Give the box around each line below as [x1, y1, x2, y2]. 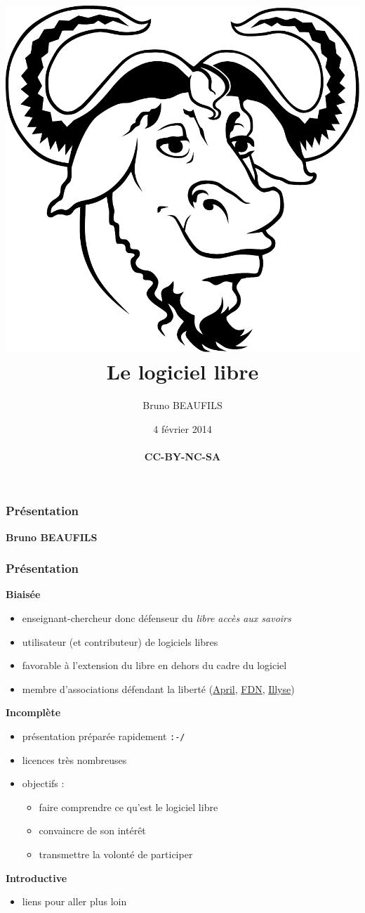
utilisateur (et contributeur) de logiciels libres [22, 634, 218, 649]
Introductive [6, 870, 67, 885]
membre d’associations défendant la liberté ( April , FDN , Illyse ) [22, 681, 295, 696]
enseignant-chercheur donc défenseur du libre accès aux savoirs [22, 611, 291, 626]
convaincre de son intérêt [39, 823, 146, 838]
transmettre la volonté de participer [39, 847, 193, 862]
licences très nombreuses [22, 752, 127, 767]
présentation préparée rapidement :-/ [22, 729, 185, 744]
